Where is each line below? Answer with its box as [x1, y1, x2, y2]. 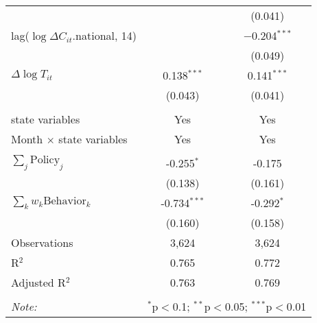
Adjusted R [11, 274, 66, 290]
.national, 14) [72, 27, 137, 43]
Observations [11, 235, 73, 250]
